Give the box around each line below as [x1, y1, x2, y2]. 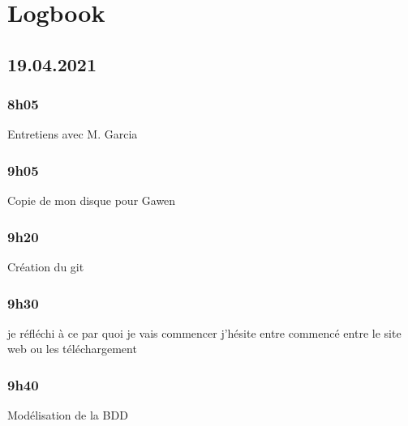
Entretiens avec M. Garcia [7, 126, 138, 143]
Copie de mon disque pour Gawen [7, 192, 176, 209]
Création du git [7, 258, 84, 275]
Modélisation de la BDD [7, 407, 128, 424]
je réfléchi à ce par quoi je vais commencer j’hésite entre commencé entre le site [7, 324, 402, 341]
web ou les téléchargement [7, 340, 137, 357]
